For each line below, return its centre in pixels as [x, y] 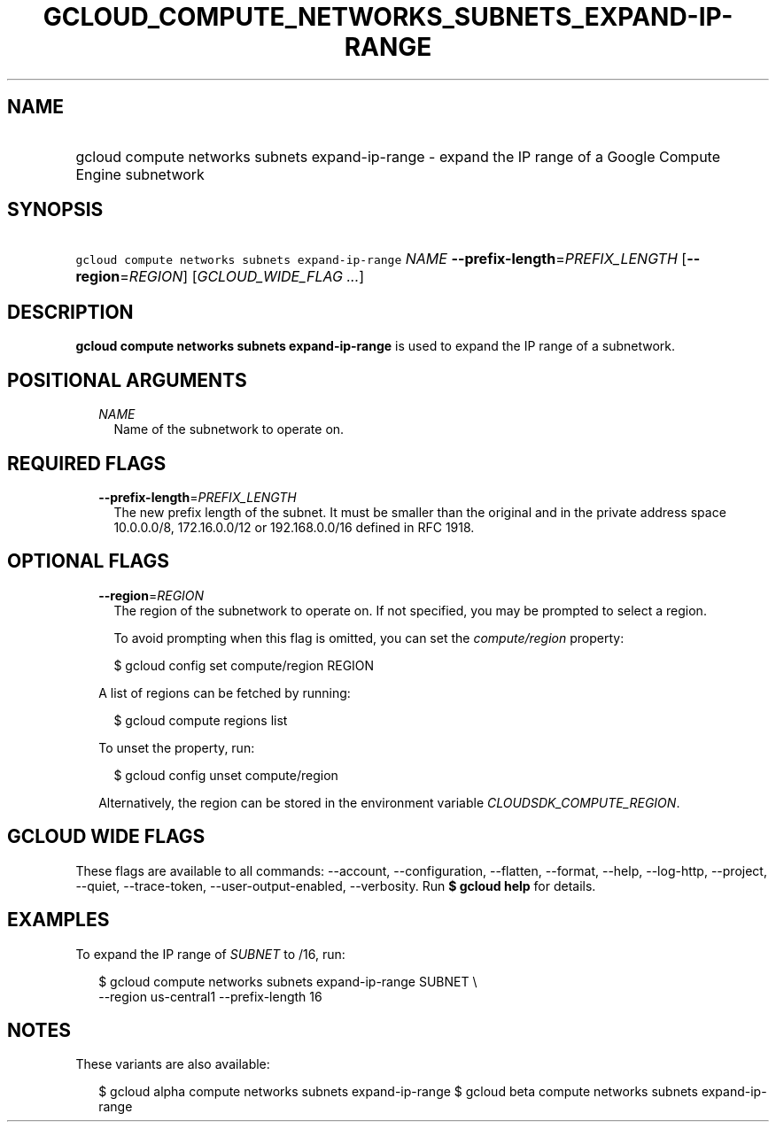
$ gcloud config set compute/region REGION [244, 665]
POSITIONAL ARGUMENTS [127, 380]
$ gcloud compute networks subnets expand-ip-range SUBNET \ [288, 981]
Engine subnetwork [140, 174]
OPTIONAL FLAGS [88, 561]
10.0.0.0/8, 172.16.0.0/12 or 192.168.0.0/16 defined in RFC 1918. [294, 527]
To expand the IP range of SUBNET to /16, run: [210, 954]
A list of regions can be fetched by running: [225, 692]
